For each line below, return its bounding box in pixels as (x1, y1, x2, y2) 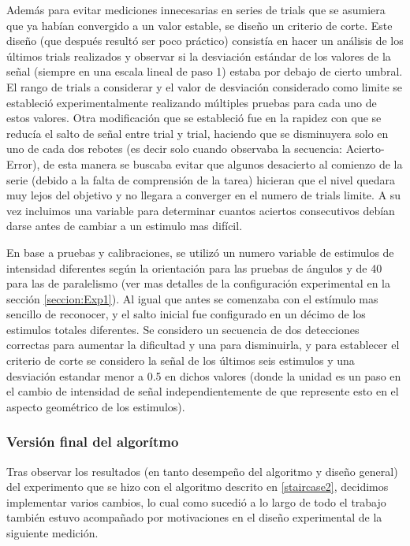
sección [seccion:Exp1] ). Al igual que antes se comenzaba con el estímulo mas (6, 290, 378, 306)
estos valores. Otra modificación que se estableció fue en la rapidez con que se (6, 110, 382, 126)
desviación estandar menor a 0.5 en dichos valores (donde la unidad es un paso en (6, 367, 401, 384)
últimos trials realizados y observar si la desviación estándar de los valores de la (6, 47, 391, 64)
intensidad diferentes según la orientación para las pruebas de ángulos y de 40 (6, 259, 382, 276)
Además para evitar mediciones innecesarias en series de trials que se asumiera (6, 2, 386, 17)
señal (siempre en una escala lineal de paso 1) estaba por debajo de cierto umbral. (6, 63, 403, 80)
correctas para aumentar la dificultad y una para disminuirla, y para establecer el (6, 336, 400, 353)
